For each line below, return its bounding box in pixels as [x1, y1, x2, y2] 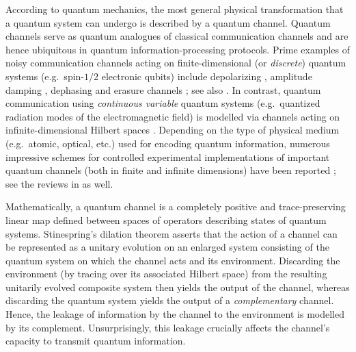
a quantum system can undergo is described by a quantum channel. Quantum [5, 15, 331, 29]
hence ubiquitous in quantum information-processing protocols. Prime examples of [5, 42, 350, 56]
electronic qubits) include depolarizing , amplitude [101, 68, 312, 83]
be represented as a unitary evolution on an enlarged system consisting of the [5, 240, 329, 254]
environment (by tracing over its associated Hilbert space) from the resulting [5, 266, 327, 281]
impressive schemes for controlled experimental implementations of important [5, 149, 330, 164]
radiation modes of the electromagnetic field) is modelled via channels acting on [5, 109, 340, 123]
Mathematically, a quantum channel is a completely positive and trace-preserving [5, 199, 346, 214]
